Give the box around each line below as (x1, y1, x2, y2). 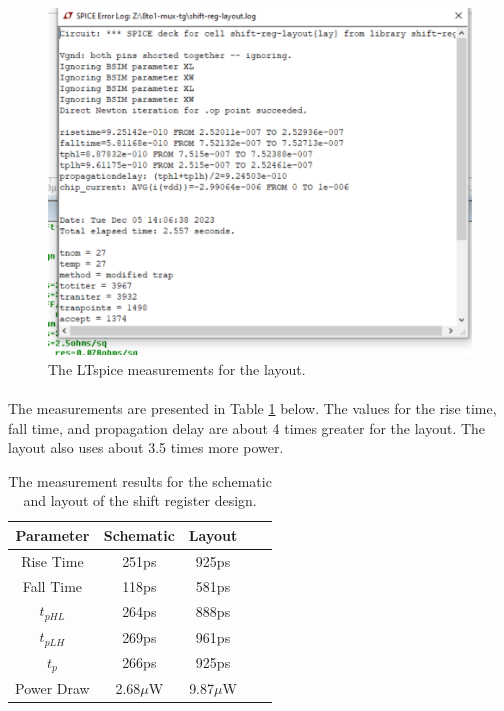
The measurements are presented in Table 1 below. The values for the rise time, (8, 397, 497, 418)
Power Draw (15, 677, 90, 698)
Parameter (15, 524, 90, 545)
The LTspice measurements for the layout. (48, 358, 306, 379)
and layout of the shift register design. (23, 490, 257, 511)
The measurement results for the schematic (8, 470, 272, 491)
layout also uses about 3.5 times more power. (8, 437, 284, 458)
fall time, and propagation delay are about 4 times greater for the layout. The (8, 417, 486, 438)
